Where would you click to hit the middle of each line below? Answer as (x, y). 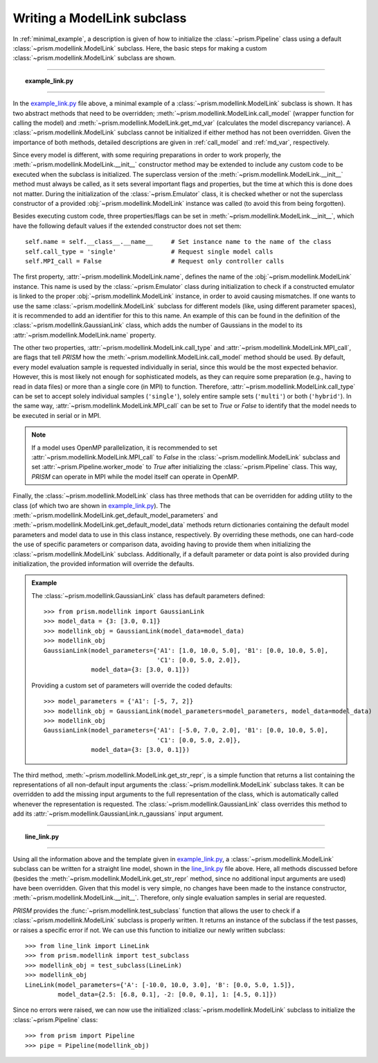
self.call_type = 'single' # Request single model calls (149, 252)
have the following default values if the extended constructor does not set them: (127, 226)
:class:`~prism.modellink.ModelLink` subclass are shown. (94, 58)
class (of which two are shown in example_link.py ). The (92, 505)
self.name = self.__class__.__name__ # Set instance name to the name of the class (179, 242)
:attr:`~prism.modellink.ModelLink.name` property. (84, 335)
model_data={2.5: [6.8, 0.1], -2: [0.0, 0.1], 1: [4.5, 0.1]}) (167, 994)
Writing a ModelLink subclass (100, 18)
